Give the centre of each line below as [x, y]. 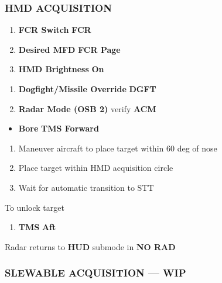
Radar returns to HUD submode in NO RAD [90, 246]
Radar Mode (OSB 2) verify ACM [87, 108]
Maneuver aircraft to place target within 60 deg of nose [118, 148]
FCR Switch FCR [55, 30]
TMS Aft [37, 227]
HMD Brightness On [61, 69]
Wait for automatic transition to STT [86, 187]
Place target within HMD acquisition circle [96, 168]
